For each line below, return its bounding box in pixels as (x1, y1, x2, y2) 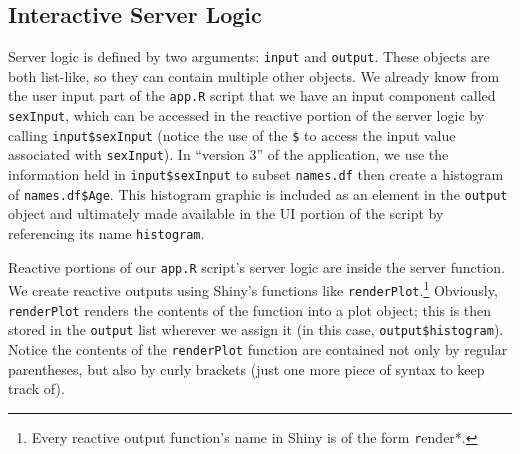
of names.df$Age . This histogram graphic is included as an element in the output (8, 183, 508, 204)
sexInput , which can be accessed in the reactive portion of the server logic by (8, 105, 485, 126)
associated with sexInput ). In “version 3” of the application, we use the (8, 144, 449, 165)
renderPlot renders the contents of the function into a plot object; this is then (8, 299, 492, 320)
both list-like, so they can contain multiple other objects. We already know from (8, 65, 500, 86)
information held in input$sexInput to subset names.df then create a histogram (8, 164, 504, 185)
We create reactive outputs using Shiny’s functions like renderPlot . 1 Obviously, (8, 277, 498, 300)
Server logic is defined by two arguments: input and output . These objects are (8, 46, 490, 67)
